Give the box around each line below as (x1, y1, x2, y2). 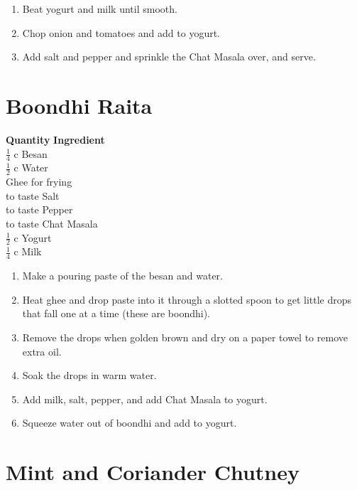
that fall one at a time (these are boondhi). (22, 306, 210, 321)
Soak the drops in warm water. (22, 368, 157, 383)
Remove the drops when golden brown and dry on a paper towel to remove (22, 329, 348, 344)
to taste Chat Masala (6, 215, 98, 230)
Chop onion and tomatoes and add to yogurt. (22, 25, 221, 40)
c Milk (13, 244, 42, 259)
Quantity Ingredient (6, 132, 105, 147)
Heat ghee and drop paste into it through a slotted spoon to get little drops (22, 292, 352, 307)
